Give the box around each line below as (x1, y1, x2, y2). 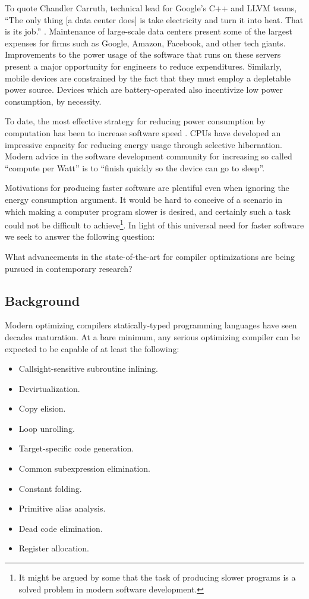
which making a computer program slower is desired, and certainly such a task (5, 205, 291, 217)
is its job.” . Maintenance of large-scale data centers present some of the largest (5, 25, 293, 37)
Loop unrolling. (18, 422, 75, 434)
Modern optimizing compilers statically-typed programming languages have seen (5, 319, 297, 331)
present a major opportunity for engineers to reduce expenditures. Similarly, (5, 59, 282, 72)
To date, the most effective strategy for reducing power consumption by (5, 115, 266, 127)
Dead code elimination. (18, 522, 103, 534)
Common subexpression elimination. (18, 462, 150, 475)
